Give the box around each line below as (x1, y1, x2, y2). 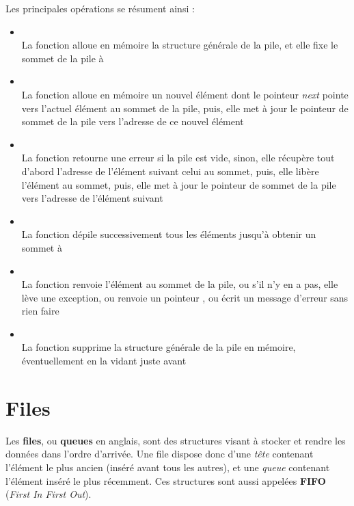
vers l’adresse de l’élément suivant (21, 191, 163, 205)
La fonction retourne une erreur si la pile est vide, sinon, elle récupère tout (21, 150, 335, 165)
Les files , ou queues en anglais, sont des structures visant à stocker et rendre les (5, 433, 346, 447)
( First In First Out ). (5, 487, 92, 501)
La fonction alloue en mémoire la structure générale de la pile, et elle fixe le (21, 38, 338, 52)
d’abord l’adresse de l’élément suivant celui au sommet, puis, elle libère (21, 163, 319, 178)
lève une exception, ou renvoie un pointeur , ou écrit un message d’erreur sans (21, 290, 349, 304)
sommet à (21, 240, 62, 254)
